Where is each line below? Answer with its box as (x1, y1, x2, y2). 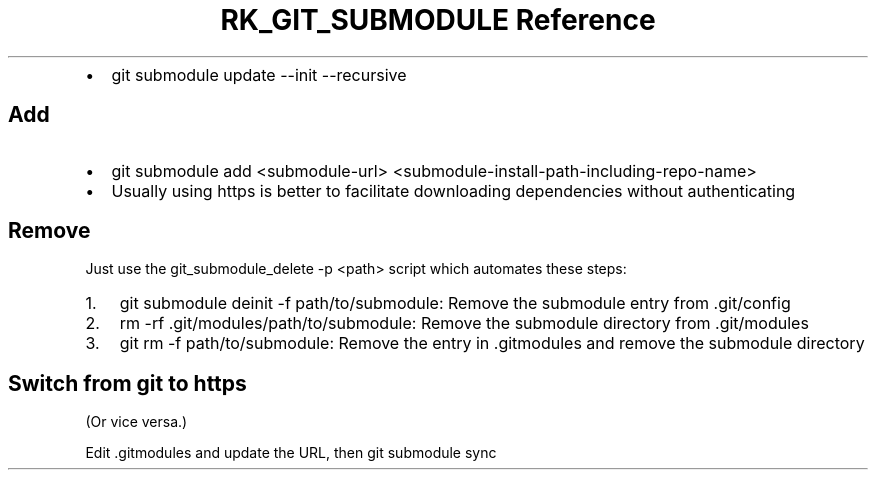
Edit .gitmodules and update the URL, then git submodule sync (85, 444, 497, 462)
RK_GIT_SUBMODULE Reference (220, 3, 656, 37)
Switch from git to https (8, 370, 247, 396)
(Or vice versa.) (85, 413, 188, 431)
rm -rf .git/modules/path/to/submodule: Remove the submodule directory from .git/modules (119, 313, 809, 334)
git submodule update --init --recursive (111, 64, 407, 85)
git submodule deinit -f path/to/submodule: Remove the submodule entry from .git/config (119, 293, 791, 314)
